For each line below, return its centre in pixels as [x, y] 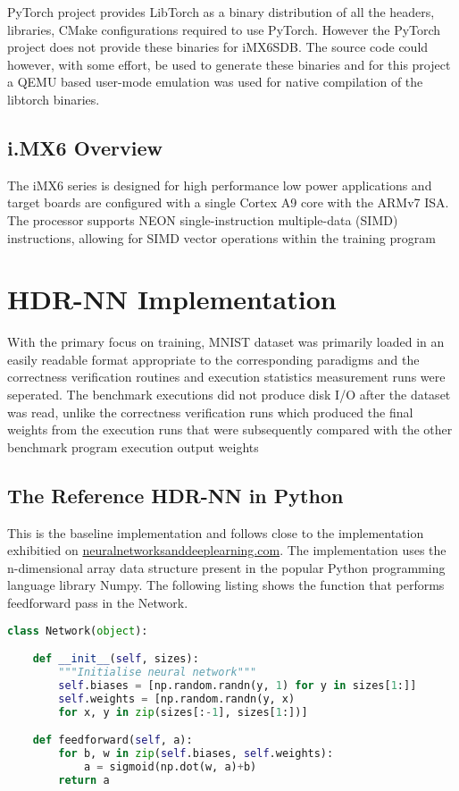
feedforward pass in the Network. [98, 602]
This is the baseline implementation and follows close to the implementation [216, 532]
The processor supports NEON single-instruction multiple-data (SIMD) [203, 219]
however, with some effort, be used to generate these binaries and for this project [229, 64]
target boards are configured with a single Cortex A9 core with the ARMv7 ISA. [228, 202]
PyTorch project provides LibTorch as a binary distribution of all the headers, [221, 12]
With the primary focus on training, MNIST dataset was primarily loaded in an [226, 342]
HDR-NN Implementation [172, 299]
